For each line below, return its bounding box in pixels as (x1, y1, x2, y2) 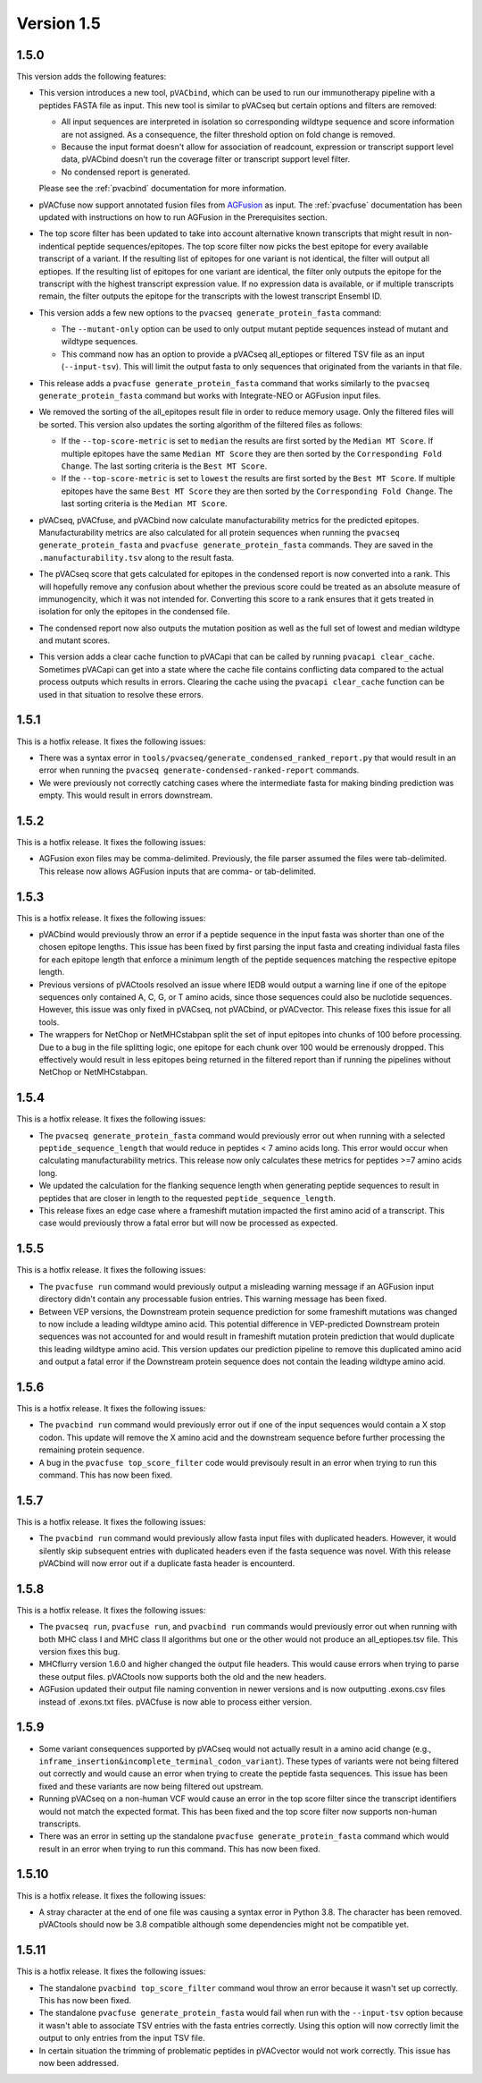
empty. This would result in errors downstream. (38, 790, 213, 800)
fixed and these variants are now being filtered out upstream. (38, 1781, 263, 1791)
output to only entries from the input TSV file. (38, 2033, 205, 2044)
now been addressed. (38, 2058, 120, 2068)
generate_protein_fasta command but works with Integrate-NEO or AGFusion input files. (38, 390, 381, 402)
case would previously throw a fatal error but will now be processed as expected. (38, 1217, 338, 1229)
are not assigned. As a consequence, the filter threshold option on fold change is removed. (61, 129, 396, 140)
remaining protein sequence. (38, 1444, 145, 1455)
